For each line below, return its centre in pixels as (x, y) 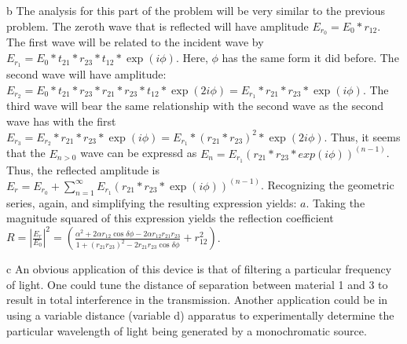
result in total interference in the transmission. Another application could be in (197, 300)
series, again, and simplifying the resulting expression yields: (152, 202)
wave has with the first (61, 121)
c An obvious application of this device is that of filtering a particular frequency (199, 269)
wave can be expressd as (139, 153)
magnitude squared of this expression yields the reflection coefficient (170, 218)
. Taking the (335, 202)
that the (26, 153)
